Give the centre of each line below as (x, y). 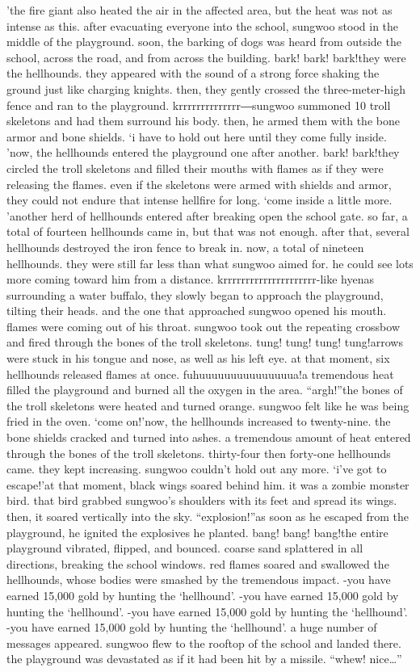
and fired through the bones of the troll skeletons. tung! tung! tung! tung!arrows (205, 342)
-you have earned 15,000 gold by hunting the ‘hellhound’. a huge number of (192, 627)
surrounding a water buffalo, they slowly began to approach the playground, (195, 294)
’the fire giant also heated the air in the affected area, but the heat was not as (199, 10)
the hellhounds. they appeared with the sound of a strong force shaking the (193, 73)
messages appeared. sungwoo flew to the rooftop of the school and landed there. (204, 643)
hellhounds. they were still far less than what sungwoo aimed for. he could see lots (210, 263)
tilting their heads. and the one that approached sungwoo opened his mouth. (197, 311)
